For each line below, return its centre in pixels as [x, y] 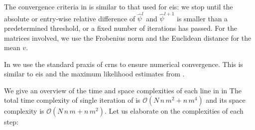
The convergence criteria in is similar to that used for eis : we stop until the [119, 6]
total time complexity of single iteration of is [72, 100]
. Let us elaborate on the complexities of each [174, 111]
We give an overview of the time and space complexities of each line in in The [123, 90]
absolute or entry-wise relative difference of [70, 18]
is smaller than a [202, 18]
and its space [226, 100]
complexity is [24, 111]
